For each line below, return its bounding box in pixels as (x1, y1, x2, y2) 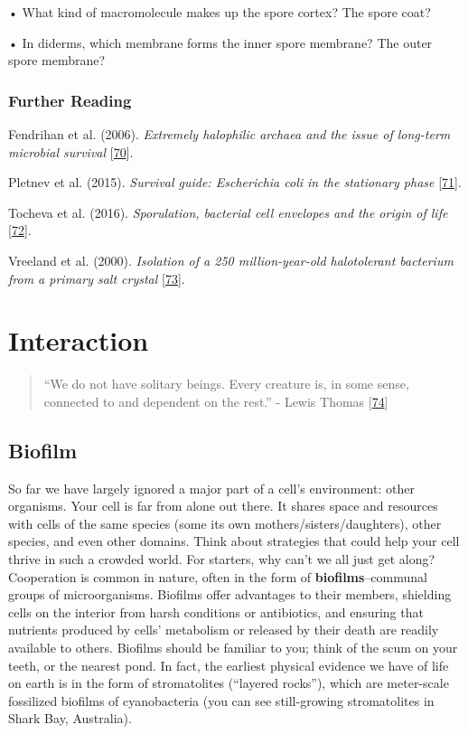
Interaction (8, 322, 149, 359)
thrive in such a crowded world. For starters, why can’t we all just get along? (8, 550, 435, 569)
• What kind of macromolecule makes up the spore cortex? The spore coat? (8, 3, 431, 21)
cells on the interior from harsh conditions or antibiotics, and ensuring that (8, 602, 424, 621)
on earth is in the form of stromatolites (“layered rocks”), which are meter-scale (8, 673, 449, 692)
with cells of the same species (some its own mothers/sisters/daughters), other (8, 513, 442, 532)
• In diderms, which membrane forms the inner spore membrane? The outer (8, 33, 433, 52)
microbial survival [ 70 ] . (8, 142, 134, 161)
